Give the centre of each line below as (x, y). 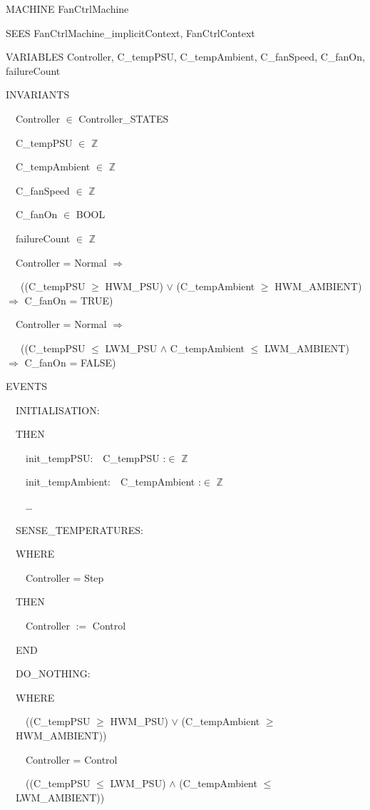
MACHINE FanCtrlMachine (67, 9)
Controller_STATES (124, 118)
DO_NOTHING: (53, 673)
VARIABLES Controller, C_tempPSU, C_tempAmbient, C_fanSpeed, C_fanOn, (185, 57)
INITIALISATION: (57, 410)
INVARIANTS (38, 94)
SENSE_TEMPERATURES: (79, 529)
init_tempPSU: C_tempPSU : (96, 457)
